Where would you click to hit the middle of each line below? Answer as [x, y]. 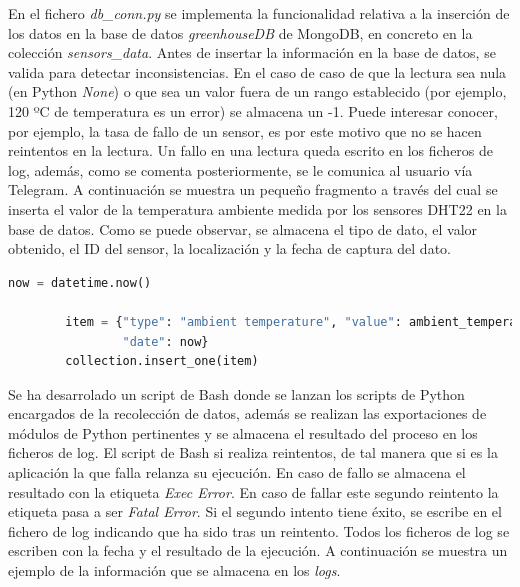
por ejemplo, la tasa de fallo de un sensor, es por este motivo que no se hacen [245, 130]
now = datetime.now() [80, 282]
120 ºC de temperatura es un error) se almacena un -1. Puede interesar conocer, [253, 110]
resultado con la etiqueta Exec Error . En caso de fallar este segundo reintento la [253, 491]
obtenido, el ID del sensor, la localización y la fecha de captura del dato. [229, 248]
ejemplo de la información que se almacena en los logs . [174, 570]
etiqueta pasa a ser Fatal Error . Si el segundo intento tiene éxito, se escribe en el [255, 511]
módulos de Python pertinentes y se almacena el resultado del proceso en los [243, 432]
